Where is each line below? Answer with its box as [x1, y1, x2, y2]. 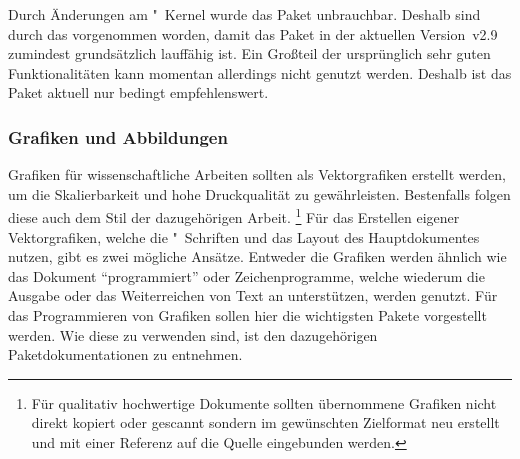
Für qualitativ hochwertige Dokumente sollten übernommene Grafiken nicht [31, 392, 497, 413]
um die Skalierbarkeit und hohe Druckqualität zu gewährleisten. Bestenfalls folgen [8, 183, 511, 204]
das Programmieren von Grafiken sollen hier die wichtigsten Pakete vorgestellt [8, 305, 487, 325]
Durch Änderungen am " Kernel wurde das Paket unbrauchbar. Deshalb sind [8, 4, 481, 24]
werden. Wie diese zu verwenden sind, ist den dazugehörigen [8, 324, 378, 345]
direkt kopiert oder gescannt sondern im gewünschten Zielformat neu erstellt [31, 412, 500, 433]
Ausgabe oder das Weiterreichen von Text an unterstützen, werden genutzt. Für [8, 285, 498, 306]
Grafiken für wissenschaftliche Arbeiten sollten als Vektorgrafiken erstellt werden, [8, 164, 506, 185]
